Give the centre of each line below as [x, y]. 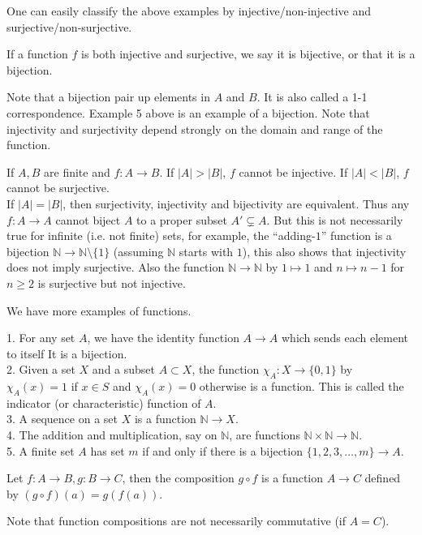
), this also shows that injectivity [324, 251]
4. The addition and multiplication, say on [112, 435]
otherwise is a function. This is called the [301, 386]
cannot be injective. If [293, 171]
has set [108, 450]
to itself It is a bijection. [67, 353]
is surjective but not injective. [112, 282]
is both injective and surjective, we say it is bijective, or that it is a [248, 54]
